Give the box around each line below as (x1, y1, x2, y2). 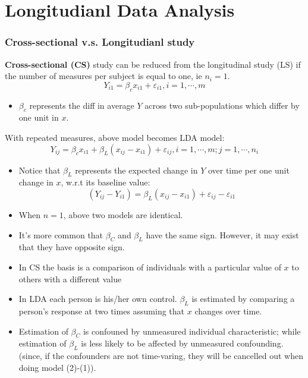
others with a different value (18, 272, 122, 285)
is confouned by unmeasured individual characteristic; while (83, 325, 301, 337)
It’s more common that (18, 228, 103, 241)
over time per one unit (208, 163, 290, 176)
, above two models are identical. (63, 208, 183, 220)
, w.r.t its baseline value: (61, 176, 150, 188)
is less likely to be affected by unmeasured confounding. (81, 337, 284, 349)
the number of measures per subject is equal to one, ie (5, 70, 202, 82)
